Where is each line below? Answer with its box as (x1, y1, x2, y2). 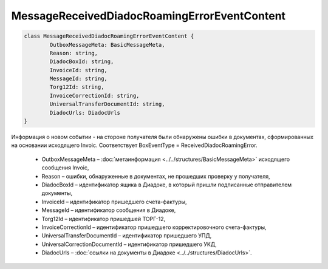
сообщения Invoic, (41, 164, 89, 171)
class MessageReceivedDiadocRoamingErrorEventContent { (24, 33, 194, 39)
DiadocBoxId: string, (49, 58, 114, 65)
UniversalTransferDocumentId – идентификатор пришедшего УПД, (41, 232, 212, 239)
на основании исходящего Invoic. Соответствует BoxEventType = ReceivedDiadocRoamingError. (11, 141, 258, 149)
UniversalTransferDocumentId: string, (49, 101, 165, 107)
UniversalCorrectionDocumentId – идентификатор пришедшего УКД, (41, 240, 217, 248)
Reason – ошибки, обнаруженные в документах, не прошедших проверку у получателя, (41, 172, 270, 180)
